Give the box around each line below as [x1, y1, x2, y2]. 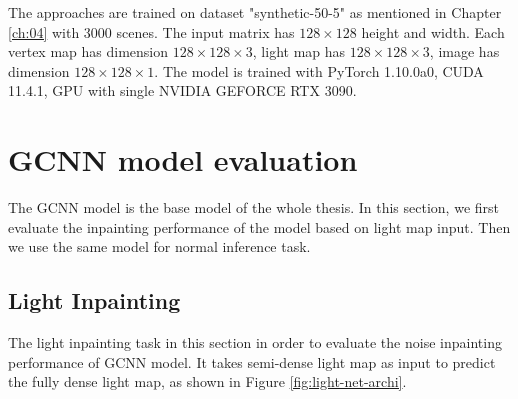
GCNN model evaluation [8, 139, 358, 180]
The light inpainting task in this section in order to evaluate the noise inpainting [8, 332, 502, 353]
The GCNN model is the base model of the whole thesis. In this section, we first [8, 197, 499, 218]
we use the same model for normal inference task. [8, 236, 311, 257]
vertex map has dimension [8, 41, 169, 62]
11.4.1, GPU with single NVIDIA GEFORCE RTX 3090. [8, 80, 357, 101]
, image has [429, 41, 500, 62]
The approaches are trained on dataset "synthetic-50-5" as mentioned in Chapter [8, 2, 502, 22]
